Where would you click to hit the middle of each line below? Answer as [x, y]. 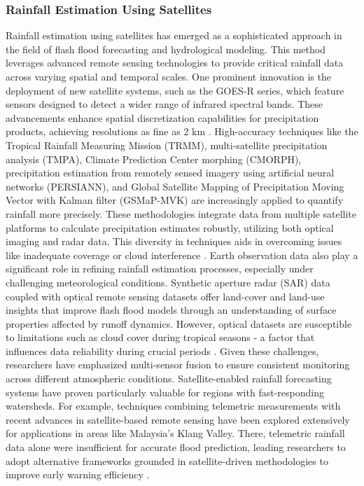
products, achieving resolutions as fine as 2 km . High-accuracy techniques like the [182, 131]
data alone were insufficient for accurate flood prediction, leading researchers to [176, 447]
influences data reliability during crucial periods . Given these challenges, [162, 350]
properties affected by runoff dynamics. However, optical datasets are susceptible [179, 323]
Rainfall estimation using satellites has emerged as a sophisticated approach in [174, 35]
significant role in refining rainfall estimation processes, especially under [160, 269]
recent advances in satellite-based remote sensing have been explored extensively [178, 419]
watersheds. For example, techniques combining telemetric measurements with [173, 406]
